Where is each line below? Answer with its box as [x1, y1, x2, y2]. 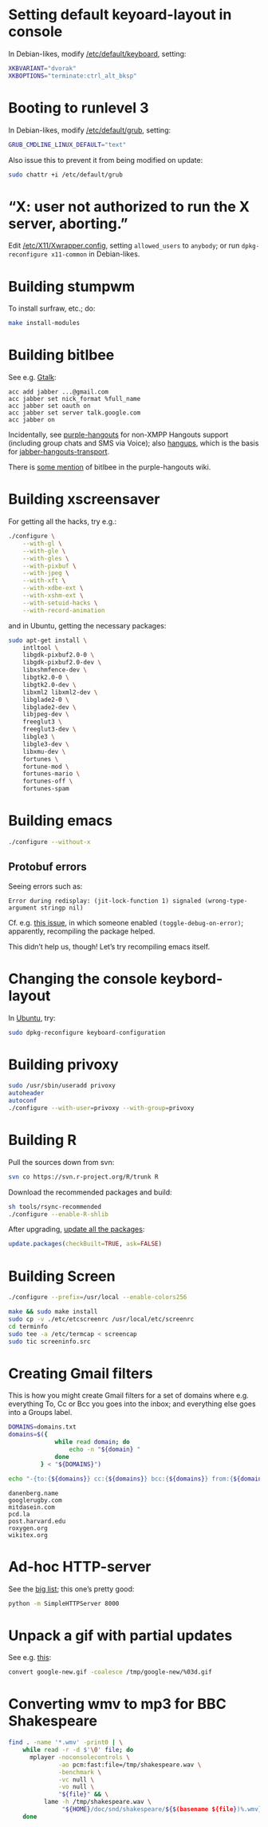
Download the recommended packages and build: [8, 1187, 173, 1197]
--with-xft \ [22, 577, 66, 585]
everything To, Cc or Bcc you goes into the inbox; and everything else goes [8, 1399, 257, 1409]
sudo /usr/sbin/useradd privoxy [8, 1082, 116, 1090]
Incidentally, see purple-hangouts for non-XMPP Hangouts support [8, 430, 229, 440]
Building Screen [8, 1267, 116, 1285]
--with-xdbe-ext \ [22, 585, 84, 592]
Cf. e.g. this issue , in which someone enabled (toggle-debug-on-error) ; [8, 917, 244, 927]
